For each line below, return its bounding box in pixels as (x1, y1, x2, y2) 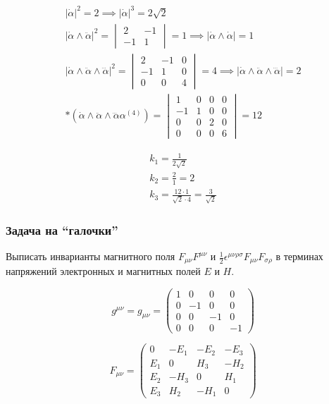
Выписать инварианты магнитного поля (6, 249, 175, 264)
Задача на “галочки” (6, 221, 118, 238)
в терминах (275, 249, 323, 264)
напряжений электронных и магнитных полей (6, 264, 201, 278)
